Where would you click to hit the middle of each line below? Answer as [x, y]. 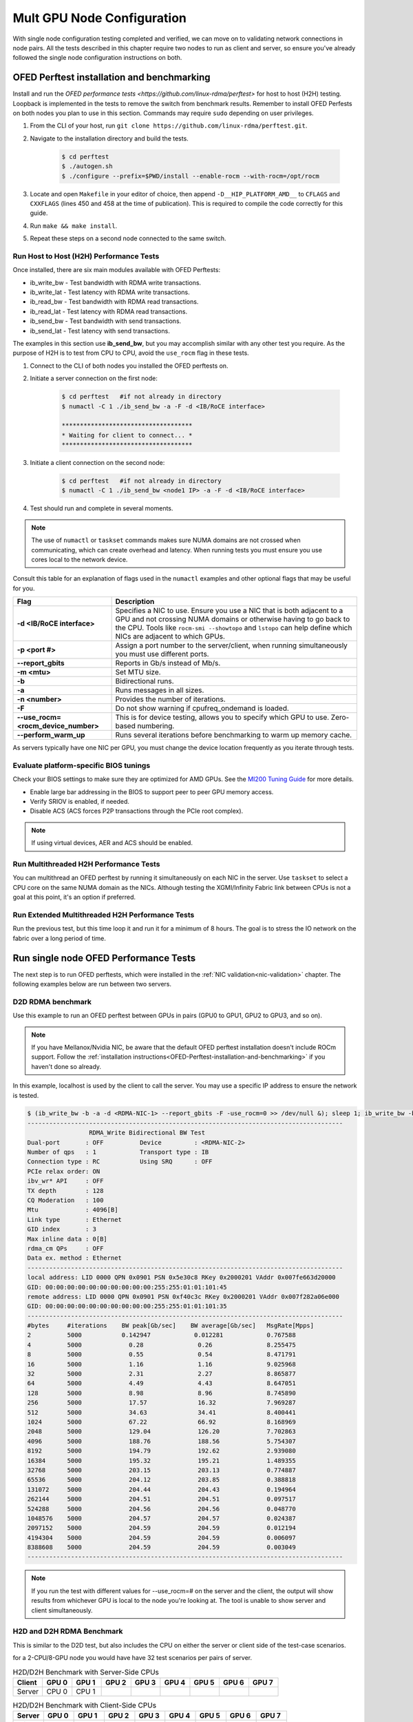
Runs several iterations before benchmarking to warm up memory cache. [234, 735]
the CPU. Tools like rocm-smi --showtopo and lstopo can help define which [234, 628]
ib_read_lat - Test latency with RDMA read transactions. [109, 311]
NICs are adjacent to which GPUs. [170, 636]
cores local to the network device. [80, 559]
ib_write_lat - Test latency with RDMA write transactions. [110, 292]
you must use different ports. [162, 654]
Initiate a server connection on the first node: [94, 378]
